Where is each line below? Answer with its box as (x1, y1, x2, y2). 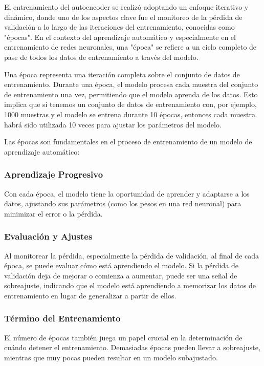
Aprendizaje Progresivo (4, 168, 103, 181)
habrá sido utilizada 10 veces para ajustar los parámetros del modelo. (4, 119, 222, 130)
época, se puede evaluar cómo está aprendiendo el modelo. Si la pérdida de (4, 260, 238, 271)
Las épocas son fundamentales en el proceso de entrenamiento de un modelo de (4, 136, 252, 147)
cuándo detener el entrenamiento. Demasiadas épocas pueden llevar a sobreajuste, (4, 342, 260, 353)
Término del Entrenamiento (4, 312, 121, 325)
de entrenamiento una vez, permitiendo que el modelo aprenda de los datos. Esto (4, 89, 258, 99)
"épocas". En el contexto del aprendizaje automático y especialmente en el (4, 31, 236, 42)
